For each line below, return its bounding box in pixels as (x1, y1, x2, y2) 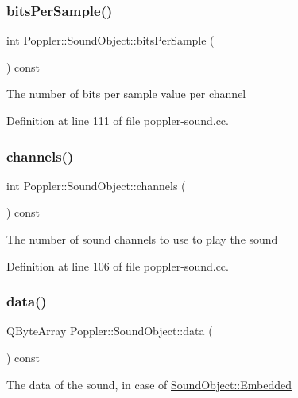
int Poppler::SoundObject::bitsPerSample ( (6, 32, 215, 49)
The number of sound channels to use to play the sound (6, 231, 278, 247)
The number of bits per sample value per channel (6, 85, 246, 102)
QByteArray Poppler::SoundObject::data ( (6, 322, 213, 339)
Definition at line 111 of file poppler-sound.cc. (6, 112, 229, 128)
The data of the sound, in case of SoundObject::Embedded (6, 376, 292, 392)
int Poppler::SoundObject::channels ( (6, 177, 186, 193)
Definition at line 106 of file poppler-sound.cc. (6, 257, 229, 274)
